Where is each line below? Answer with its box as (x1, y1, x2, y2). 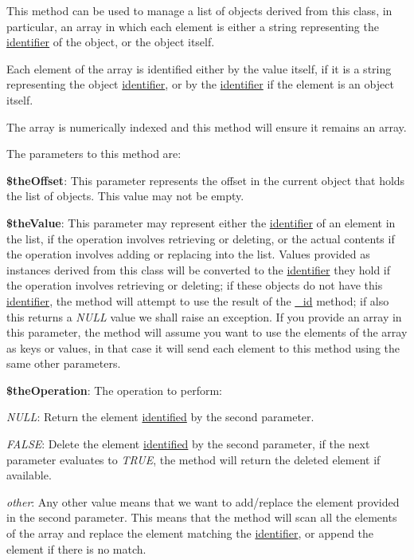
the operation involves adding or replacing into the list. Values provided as (6, 246, 370, 262)
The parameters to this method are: (6, 145, 182, 162)
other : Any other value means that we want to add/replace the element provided (6, 493, 400, 510)
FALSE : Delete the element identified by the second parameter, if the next (6, 436, 370, 452)
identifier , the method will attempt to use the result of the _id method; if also (6, 292, 389, 309)
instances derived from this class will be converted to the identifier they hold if (6, 261, 391, 278)
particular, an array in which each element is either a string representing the (6, 18, 379, 34)
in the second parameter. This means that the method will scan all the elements (6, 509, 397, 526)
